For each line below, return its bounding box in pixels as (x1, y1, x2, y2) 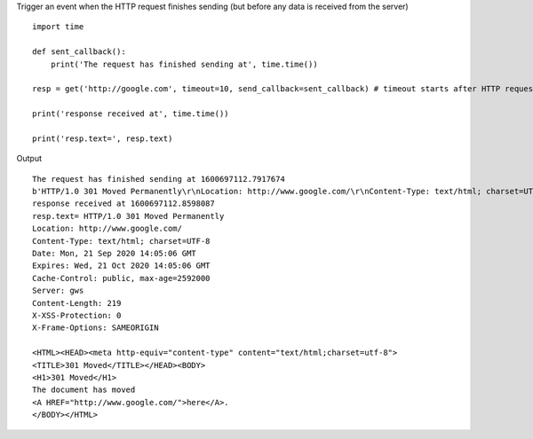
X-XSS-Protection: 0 (32, 310, 122, 320)
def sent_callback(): (32, 47, 126, 57)
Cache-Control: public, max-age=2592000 (32, 273, 211, 283)
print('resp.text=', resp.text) (32, 133, 173, 144)
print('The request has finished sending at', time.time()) (50, 59, 319, 69)
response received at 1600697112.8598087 (32, 199, 215, 208)
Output (16, 153, 42, 164)
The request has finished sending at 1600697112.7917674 (32, 174, 286, 184)
